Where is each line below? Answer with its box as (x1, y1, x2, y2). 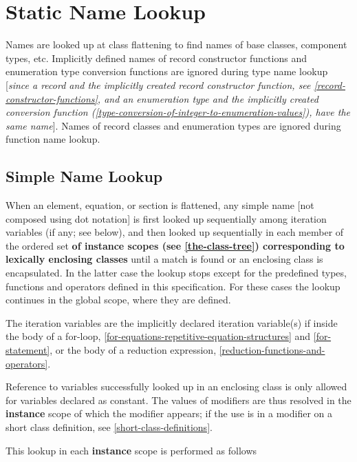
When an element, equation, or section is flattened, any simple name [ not (6, 198, 314, 212)
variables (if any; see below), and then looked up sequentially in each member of (6, 225, 344, 239)
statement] (6, 343, 50, 357)
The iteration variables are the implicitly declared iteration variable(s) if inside (6, 315, 338, 330)
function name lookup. (6, 132, 100, 146)
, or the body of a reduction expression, (50, 343, 217, 357)
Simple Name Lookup (6, 165, 163, 187)
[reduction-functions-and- (219, 343, 325, 357)
